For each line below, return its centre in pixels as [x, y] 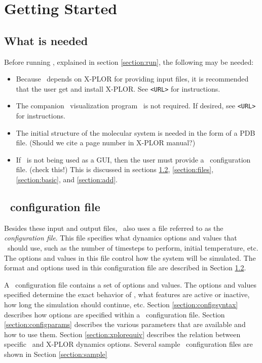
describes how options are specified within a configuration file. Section [115, 314]
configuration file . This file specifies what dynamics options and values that [121, 238]
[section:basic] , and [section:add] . [67, 179]
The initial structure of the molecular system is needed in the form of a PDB [136, 132]
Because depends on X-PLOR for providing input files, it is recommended [132, 79]
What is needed [46, 40]
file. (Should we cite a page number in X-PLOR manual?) [106, 143]
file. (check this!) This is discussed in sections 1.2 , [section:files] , [115, 169]
